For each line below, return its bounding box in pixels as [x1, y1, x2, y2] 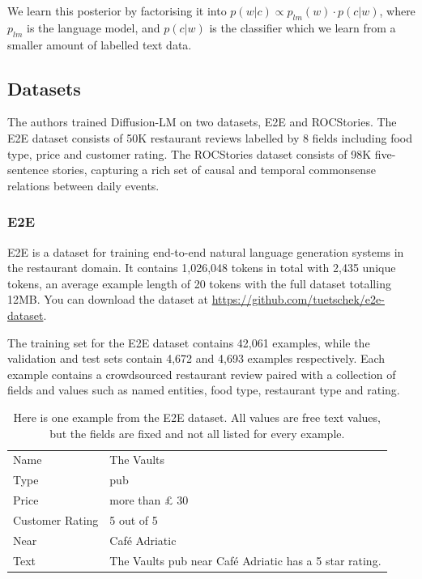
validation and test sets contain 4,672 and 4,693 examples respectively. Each [7, 350, 386, 367]
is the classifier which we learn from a [209, 19, 396, 36]
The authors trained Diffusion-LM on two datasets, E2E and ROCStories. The [7, 113, 397, 130]
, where [379, 2, 416, 19]
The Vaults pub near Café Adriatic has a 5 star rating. [109, 551, 382, 568]
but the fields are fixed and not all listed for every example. [49, 424, 345, 441]
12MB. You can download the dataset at [7, 291, 208, 308]
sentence [7, 161, 49, 178]
